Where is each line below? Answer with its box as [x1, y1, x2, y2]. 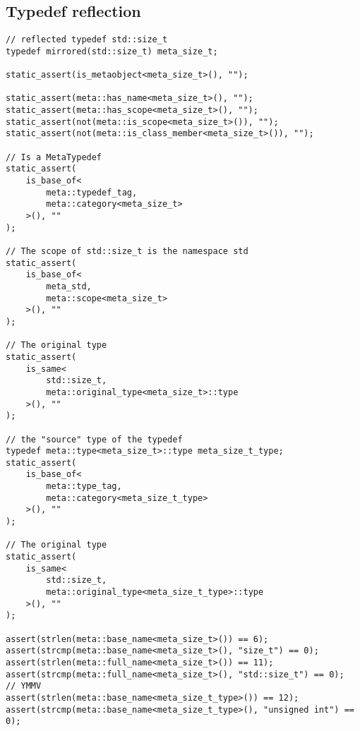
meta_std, [46, 281, 92, 291]
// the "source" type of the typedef [6, 434, 183, 445]
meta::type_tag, [46, 481, 122, 492]
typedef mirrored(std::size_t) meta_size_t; [6, 46, 218, 56]
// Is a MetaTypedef [6, 152, 102, 162]
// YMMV [6, 681, 42, 691]
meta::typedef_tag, [46, 187, 138, 198]
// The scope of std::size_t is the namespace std [6, 246, 248, 257]
